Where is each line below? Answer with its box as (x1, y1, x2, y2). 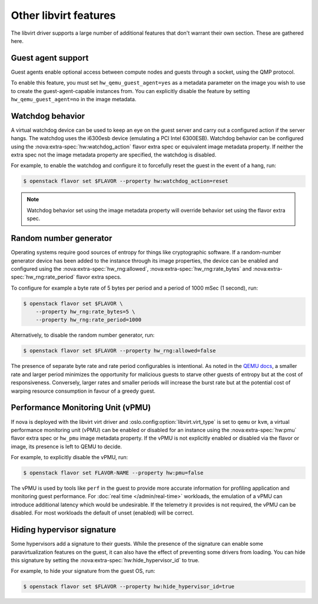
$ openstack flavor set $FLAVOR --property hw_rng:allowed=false (23, 347, 216, 354)
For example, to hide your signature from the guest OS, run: (11, 568, 155, 575)
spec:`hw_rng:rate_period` (11, 274, 75, 281)
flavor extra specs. (76, 274, 122, 281)
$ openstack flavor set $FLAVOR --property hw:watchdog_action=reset (23, 178, 228, 185)
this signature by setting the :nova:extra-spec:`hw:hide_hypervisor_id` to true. (11, 556, 200, 563)
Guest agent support (11, 53, 89, 63)
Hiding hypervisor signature (11, 525, 117, 535)
